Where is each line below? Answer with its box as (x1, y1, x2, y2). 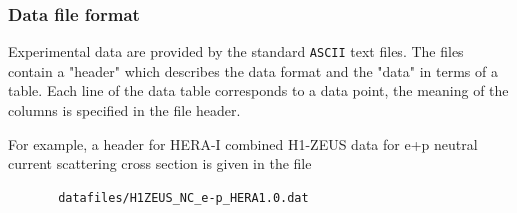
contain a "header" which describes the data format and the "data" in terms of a (8, 60, 498, 81)
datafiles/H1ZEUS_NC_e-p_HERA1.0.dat (58, 190, 309, 205)
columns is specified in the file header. (8, 100, 241, 121)
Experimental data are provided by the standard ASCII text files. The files (8, 41, 464, 62)
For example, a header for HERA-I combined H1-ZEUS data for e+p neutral (8, 133, 478, 154)
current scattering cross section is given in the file (8, 153, 312, 174)
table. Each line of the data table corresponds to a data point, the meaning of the (8, 80, 509, 101)
